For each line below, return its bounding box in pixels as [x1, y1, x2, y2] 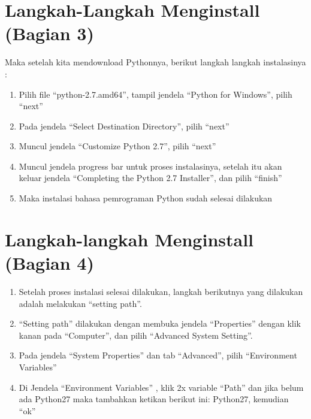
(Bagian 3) [5, 21, 94, 46]
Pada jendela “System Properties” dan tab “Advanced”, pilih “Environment [19, 349, 297, 361]
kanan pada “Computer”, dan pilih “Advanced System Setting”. [19, 328, 253, 341]
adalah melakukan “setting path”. [19, 297, 142, 309]
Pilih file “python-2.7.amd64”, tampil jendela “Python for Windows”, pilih [19, 88, 292, 100]
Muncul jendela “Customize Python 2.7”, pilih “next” [19, 140, 216, 152]
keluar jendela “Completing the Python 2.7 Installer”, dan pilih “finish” [19, 171, 282, 184]
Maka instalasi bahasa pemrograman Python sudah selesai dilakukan [19, 192, 273, 204]
